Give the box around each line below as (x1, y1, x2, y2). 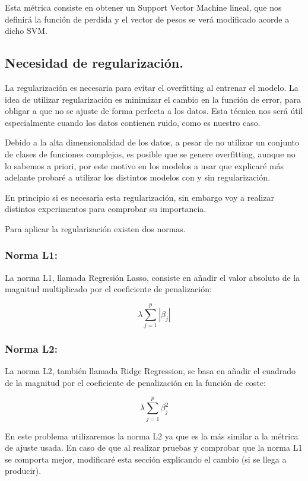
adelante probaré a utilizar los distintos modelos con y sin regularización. (5, 171, 271, 183)
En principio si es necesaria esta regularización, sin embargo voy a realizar (5, 191, 274, 203)
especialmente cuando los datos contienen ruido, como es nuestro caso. (5, 116, 261, 128)
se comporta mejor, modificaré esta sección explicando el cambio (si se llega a (5, 452, 287, 465)
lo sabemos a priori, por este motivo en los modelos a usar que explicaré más (5, 159, 284, 172)
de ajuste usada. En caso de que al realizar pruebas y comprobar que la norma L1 (5, 441, 303, 454)
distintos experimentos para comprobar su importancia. (5, 202, 207, 215)
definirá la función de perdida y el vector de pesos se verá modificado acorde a (5, 12, 290, 25)
